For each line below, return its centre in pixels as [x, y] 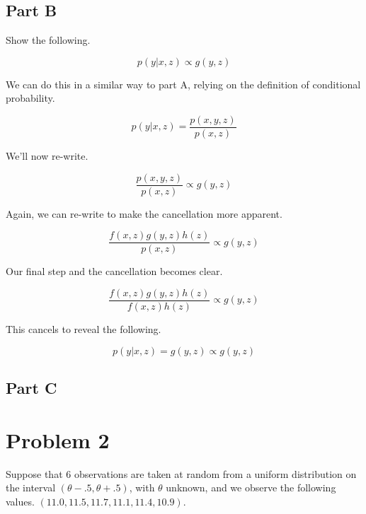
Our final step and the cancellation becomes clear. [114, 271]
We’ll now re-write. [47, 156]
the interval [31, 487]
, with [142, 487]
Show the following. [48, 40]
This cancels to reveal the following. [84, 329]
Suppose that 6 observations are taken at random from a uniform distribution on [181, 473]
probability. [30, 98]
